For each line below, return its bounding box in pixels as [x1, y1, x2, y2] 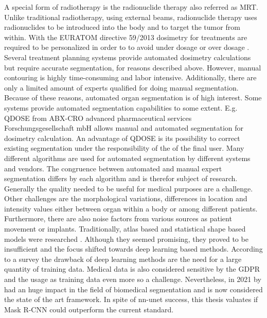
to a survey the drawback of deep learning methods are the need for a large [4, 253, 242, 264]
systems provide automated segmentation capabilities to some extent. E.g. [4, 102, 238, 113]
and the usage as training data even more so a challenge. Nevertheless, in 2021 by [4, 274, 261, 285]
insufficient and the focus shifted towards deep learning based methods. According [4, 243, 263, 254]
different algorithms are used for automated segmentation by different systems [4, 152, 251, 163]
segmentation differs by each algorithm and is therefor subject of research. [4, 173, 238, 184]
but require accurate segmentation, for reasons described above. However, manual [4, 62, 261, 73]
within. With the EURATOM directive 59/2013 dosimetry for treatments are [4, 31, 247, 42]
